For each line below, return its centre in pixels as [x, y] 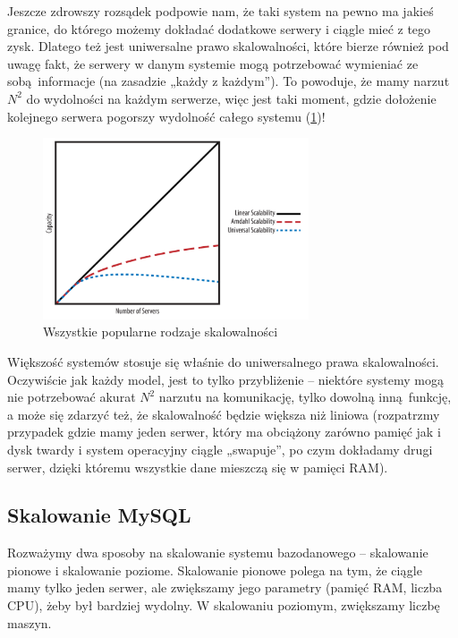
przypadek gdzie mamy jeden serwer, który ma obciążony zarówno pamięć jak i [224, 432]
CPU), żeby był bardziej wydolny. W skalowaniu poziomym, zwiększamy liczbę [224, 605]
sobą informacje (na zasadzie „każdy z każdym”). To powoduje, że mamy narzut [229, 81]
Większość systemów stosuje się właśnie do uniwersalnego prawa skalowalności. [223, 361]
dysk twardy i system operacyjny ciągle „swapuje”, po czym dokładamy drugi [220, 449]
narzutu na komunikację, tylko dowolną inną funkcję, [305, 397]
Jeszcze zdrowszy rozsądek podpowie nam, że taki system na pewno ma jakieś [221, 11]
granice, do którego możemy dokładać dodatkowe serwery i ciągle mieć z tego [219, 28]
